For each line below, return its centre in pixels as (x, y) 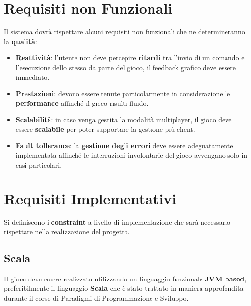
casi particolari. (39, 165)
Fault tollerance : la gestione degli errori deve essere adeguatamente (124, 145)
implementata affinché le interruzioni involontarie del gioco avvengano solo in (131, 155)
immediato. (32, 77)
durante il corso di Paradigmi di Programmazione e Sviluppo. (96, 297)
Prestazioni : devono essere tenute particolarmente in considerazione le (123, 93)
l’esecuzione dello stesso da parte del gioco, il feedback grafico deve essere (126, 67)
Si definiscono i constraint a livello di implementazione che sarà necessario (117, 222)
